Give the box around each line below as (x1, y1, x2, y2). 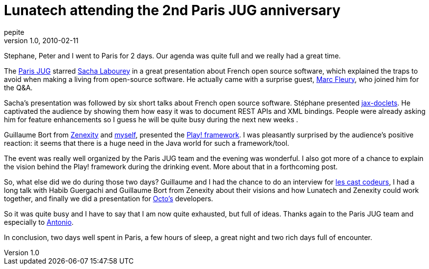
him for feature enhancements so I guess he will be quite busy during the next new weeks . (4, 115, 298, 124)
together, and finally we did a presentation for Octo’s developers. (4, 194, 214, 203)
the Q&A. (4, 83, 33, 92)
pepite (4, 27, 25, 36)
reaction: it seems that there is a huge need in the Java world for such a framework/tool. (4, 138, 290, 147)
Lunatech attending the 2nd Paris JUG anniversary (4, 2, 341, 19)
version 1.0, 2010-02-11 (4, 36, 79, 45)
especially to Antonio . (4, 217, 74, 226)
